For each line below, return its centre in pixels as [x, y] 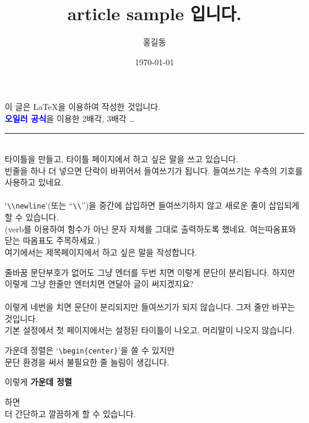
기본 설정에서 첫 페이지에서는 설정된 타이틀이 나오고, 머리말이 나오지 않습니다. [150, 330]
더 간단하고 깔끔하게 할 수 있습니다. [70, 413]
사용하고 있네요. [34, 182]
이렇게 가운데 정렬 [39, 382]
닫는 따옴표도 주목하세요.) [53, 240]
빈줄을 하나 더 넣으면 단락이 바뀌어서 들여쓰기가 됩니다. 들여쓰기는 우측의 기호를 [154, 170]
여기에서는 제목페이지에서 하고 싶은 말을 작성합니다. [101, 252]
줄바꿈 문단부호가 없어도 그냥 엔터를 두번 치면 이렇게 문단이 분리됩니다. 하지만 [150, 272]
